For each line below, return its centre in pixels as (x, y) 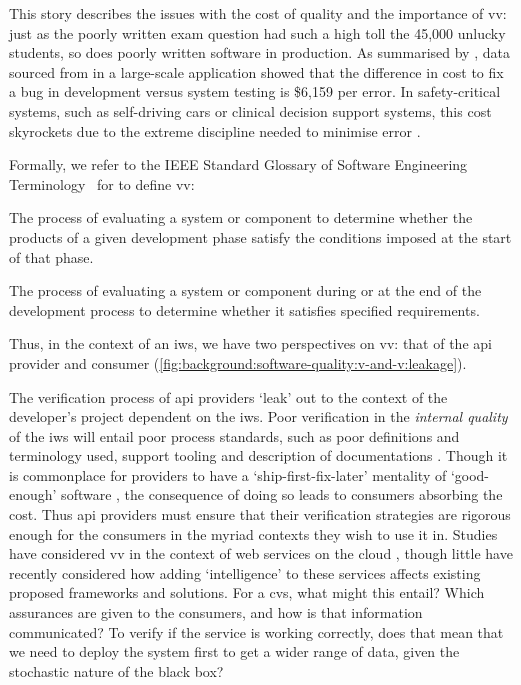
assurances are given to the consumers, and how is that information (216, 612)
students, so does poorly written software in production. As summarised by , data (259, 52)
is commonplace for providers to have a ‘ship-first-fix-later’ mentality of (228, 474)
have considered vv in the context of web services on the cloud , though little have (261, 553)
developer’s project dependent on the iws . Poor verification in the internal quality (258, 416)
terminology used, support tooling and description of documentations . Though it (258, 455)
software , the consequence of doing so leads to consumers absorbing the (282, 494)
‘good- (470, 474)
